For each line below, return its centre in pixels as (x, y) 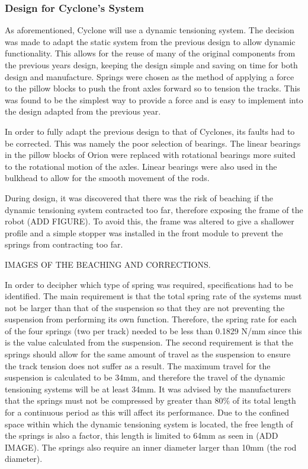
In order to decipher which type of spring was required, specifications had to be (149, 284)
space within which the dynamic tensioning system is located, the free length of (149, 424)
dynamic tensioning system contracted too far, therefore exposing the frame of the (154, 209)
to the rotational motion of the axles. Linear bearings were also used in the (141, 166)
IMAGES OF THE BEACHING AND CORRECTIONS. (108, 264)
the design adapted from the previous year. (83, 111)
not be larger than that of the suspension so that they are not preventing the (145, 307)
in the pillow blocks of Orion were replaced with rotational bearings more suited (150, 155)
